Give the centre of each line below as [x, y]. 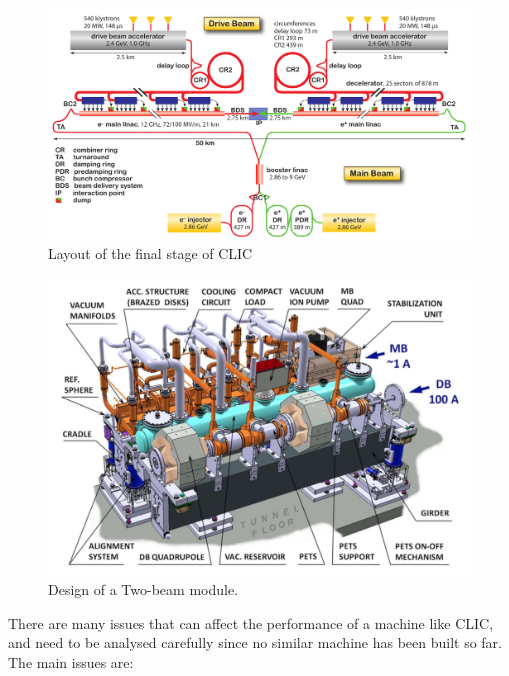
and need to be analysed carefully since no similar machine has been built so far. [255, 642]
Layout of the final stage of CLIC [150, 253]
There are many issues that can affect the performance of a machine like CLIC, [251, 622]
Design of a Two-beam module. [143, 588]
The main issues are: [71, 661]
